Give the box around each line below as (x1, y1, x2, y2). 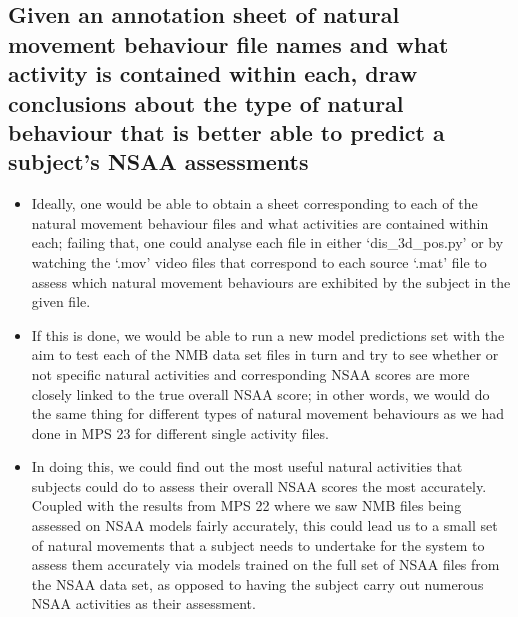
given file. (31, 291, 91, 312)
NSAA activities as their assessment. (31, 593, 256, 614)
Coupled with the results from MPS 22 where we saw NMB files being (31, 495, 462, 516)
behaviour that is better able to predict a (8, 116, 445, 147)
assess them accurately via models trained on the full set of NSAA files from (31, 554, 500, 575)
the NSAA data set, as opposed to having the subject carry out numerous (31, 573, 484, 594)
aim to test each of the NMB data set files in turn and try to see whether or (31, 344, 499, 365)
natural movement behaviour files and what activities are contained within (31, 212, 489, 233)
